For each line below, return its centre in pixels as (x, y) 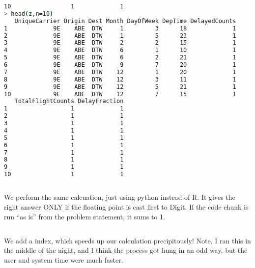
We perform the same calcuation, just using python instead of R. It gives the (120, 197)
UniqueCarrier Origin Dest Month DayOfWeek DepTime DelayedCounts (125, 21)
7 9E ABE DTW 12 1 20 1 (120, 72)
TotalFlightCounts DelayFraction (69, 101)
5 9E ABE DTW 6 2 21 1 (120, 58)
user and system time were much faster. (64, 259)
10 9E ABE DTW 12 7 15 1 (120, 94)
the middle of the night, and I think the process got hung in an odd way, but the (126, 250)
